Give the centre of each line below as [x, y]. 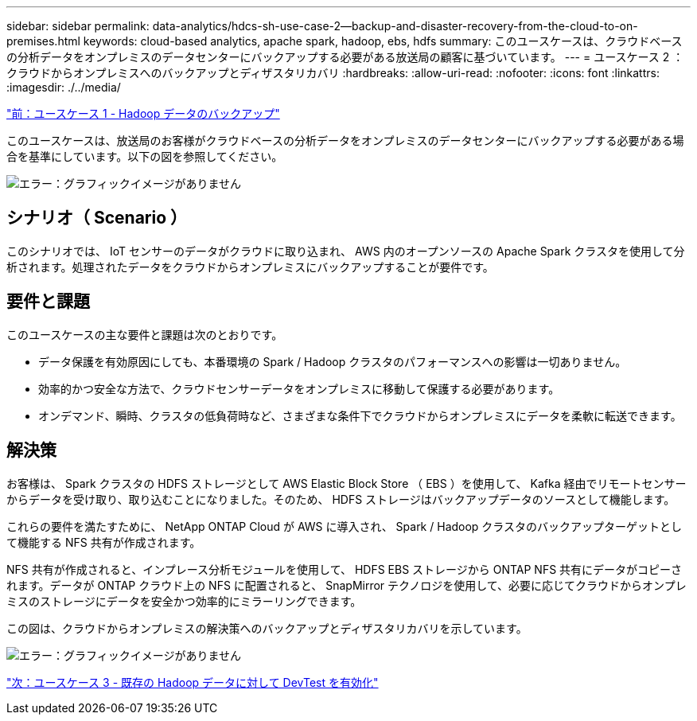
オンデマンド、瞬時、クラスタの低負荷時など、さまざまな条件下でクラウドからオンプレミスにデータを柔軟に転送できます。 [360, 415]
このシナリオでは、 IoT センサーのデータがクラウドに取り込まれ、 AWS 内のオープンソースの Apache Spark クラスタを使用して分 [346, 251]
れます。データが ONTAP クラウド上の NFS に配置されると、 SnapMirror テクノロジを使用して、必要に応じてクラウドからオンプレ [347, 585]
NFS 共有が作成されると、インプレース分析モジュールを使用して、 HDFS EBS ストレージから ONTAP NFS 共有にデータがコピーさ [345, 569]
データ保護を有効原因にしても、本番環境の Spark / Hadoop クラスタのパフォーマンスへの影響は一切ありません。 [333, 361]
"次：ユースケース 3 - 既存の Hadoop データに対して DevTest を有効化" [193, 682]
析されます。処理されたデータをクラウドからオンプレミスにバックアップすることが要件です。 [250, 267]
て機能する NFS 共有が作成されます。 [104, 542]
